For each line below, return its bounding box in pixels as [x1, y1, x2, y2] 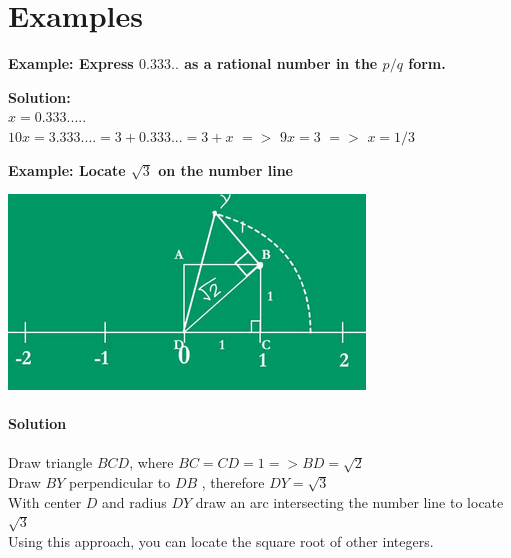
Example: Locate [8, 159, 126, 180]
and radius [102, 491, 167, 512]
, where [129, 452, 174, 473]
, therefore [201, 472, 265, 493]
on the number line [158, 159, 293, 180]
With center [8, 491, 82, 512]
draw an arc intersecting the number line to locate [195, 491, 504, 512]
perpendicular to [69, 472, 171, 493]
